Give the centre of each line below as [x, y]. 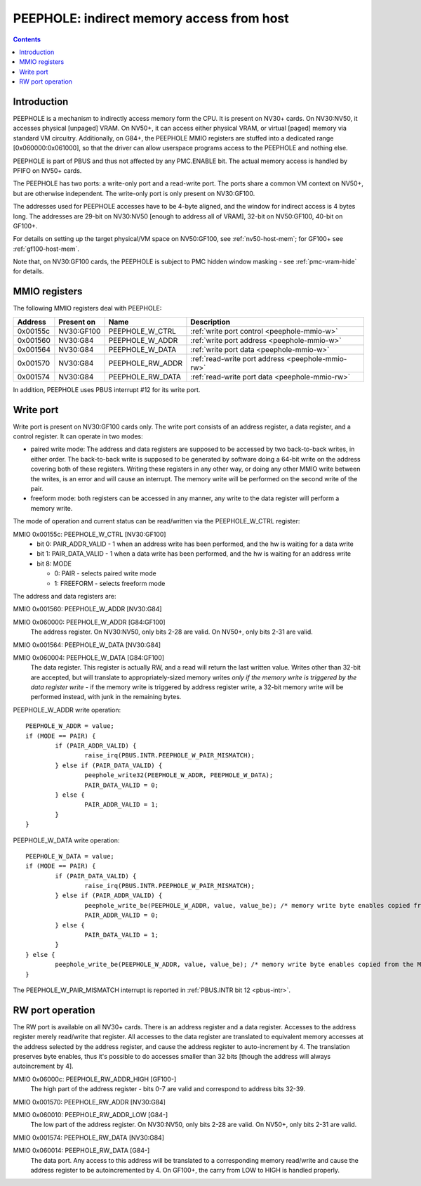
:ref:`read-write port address [238, 358]
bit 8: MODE [54, 563]
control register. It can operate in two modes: [78, 436]
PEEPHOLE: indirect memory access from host [151, 18]
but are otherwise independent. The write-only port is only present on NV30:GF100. [134, 193]
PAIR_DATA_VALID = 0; [122, 785]
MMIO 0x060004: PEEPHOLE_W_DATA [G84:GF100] [89, 658]
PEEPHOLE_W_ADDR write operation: [67, 710]
